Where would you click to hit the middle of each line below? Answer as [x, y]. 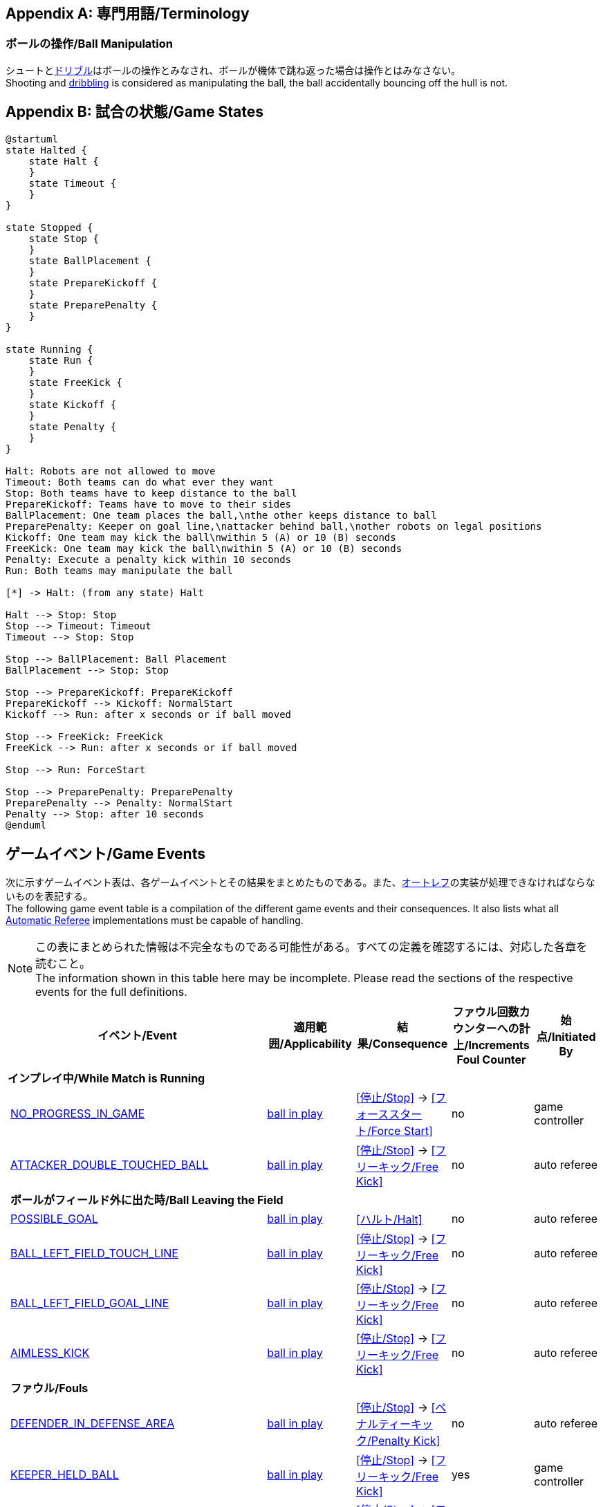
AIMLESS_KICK [50, 1353]
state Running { [49, 349]
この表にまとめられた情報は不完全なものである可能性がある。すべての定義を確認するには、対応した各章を [312, 947]
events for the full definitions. [111, 992]
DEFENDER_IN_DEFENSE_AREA [93, 1424]
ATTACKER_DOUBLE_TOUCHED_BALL [110, 1165]
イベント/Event [137, 1036]
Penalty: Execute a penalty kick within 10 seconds [149, 559]
